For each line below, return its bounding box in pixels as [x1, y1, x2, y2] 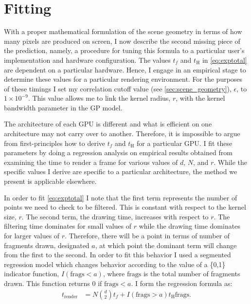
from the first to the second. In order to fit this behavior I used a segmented [4, 250, 231, 260]
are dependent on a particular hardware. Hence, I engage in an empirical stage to [4, 64, 246, 74]
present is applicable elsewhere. [4, 176, 97, 186]
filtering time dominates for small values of [4, 221, 132, 231]
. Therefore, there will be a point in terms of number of [65, 231, 230, 240]
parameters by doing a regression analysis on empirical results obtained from [4, 147, 233, 158]
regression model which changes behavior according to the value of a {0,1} [4, 259, 226, 269]
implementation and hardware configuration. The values [4, 54, 171, 65]
